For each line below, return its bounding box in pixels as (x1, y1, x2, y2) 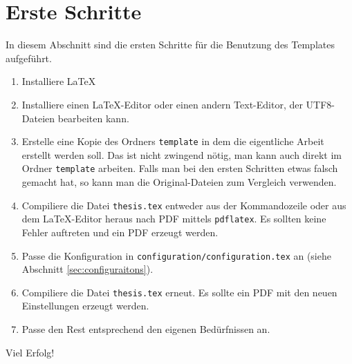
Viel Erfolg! (6, 345, 55, 359)
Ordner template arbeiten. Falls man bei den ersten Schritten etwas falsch (21, 161, 338, 175)
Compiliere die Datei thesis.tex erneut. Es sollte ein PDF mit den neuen (21, 285, 337, 299)
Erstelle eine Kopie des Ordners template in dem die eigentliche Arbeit (21, 134, 324, 149)
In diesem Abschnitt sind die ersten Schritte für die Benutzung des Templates (6, 37, 335, 52)
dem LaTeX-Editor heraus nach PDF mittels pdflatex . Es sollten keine (21, 211, 326, 226)
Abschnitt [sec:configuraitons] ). (21, 262, 154, 276)
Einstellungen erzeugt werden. (21, 298, 149, 313)
